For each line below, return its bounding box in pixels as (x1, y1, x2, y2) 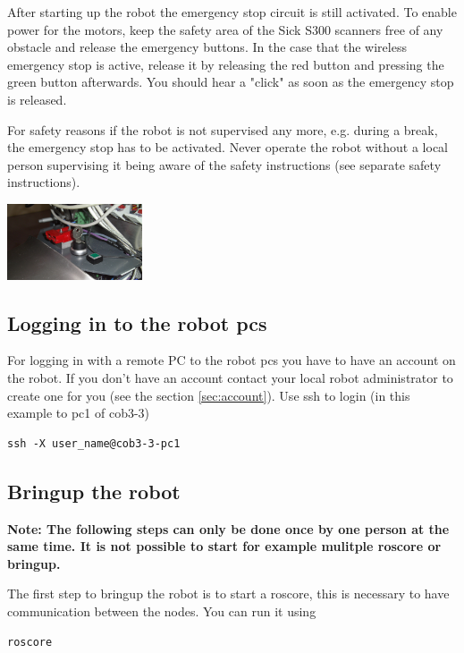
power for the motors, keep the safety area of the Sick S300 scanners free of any (7, 20, 443, 38)
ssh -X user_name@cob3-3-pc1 (7, 437, 181, 450)
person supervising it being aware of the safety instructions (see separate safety (7, 155, 442, 174)
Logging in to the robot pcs (7, 309, 267, 336)
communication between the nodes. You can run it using (7, 602, 316, 621)
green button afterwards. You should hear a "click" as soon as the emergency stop (7, 72, 454, 91)
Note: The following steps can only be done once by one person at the (7, 519, 450, 538)
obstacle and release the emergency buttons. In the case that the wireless (7, 38, 407, 56)
